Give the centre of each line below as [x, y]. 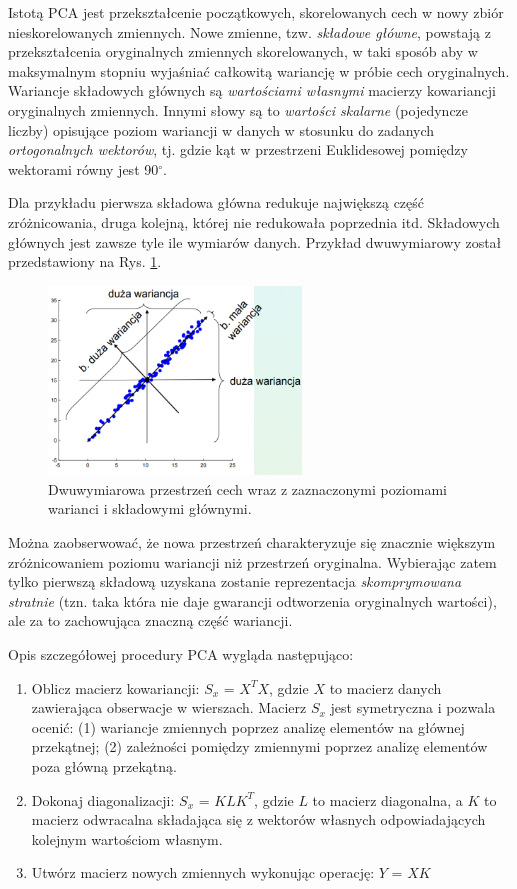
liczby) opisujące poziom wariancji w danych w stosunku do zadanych [221, 129]
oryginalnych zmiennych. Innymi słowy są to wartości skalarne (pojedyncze [238, 109]
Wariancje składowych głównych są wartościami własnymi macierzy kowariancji [252, 90]
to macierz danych [385, 687]
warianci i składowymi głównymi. [150, 508]
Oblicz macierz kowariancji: [115, 687]
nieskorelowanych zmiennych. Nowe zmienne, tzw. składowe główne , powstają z [249, 31]
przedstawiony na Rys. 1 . [85, 261]
